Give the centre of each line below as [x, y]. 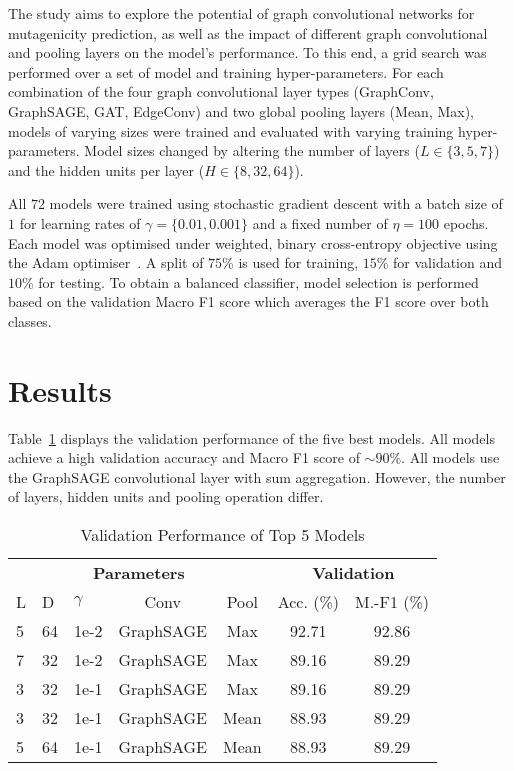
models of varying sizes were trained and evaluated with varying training [231, 130]
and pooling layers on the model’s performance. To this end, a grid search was [247, 52]
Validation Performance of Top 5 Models [222, 534]
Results [60, 389]
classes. [30, 320]
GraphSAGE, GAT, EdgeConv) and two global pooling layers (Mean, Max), [241, 110]
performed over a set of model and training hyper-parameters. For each [226, 71]
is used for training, [298, 262]
